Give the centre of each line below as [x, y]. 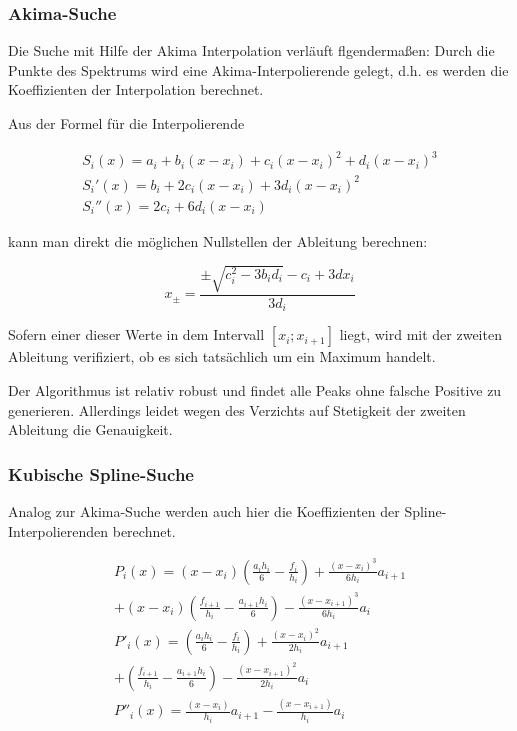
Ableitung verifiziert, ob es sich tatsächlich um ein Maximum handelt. [222, 356]
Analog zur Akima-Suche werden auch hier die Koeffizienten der [204, 510]
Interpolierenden [58, 530]
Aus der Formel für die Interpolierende [126, 123]
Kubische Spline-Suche [101, 473]
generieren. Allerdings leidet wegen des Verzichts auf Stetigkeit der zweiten [237, 409]
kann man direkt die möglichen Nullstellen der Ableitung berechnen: [218, 240]
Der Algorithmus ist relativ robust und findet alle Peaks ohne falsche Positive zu [255, 389]
